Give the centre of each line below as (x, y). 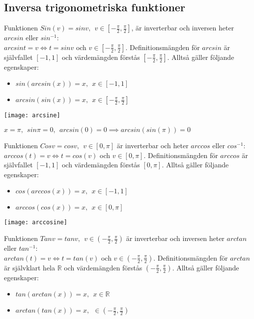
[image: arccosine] (36, 223)
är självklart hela (30, 267)
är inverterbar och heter (153, 146)
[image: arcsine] (32, 116)
